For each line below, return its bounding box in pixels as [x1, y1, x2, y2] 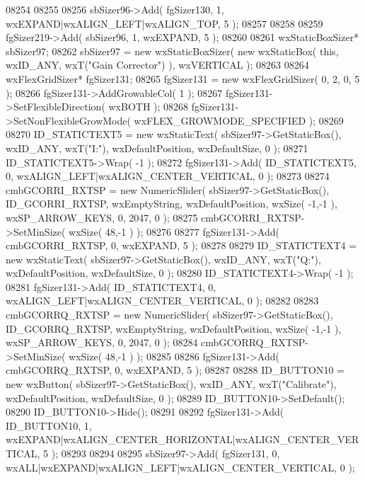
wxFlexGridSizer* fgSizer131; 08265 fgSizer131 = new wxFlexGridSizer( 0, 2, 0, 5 [6, 71, 360, 86]
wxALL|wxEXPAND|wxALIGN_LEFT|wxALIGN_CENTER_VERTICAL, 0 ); [6, 459, 355, 474]
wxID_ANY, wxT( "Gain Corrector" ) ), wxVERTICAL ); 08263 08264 [6, 57, 309, 72]
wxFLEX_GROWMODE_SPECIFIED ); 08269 [134, 113, 344, 127]
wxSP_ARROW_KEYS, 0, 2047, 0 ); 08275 [6, 210, 198, 224]
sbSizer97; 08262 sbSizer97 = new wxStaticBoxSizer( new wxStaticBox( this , [6, 43, 339, 58]
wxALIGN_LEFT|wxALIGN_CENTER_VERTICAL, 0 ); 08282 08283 [6, 293, 319, 308]
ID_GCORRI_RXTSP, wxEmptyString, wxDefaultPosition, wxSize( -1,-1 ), [6, 196, 337, 211]
